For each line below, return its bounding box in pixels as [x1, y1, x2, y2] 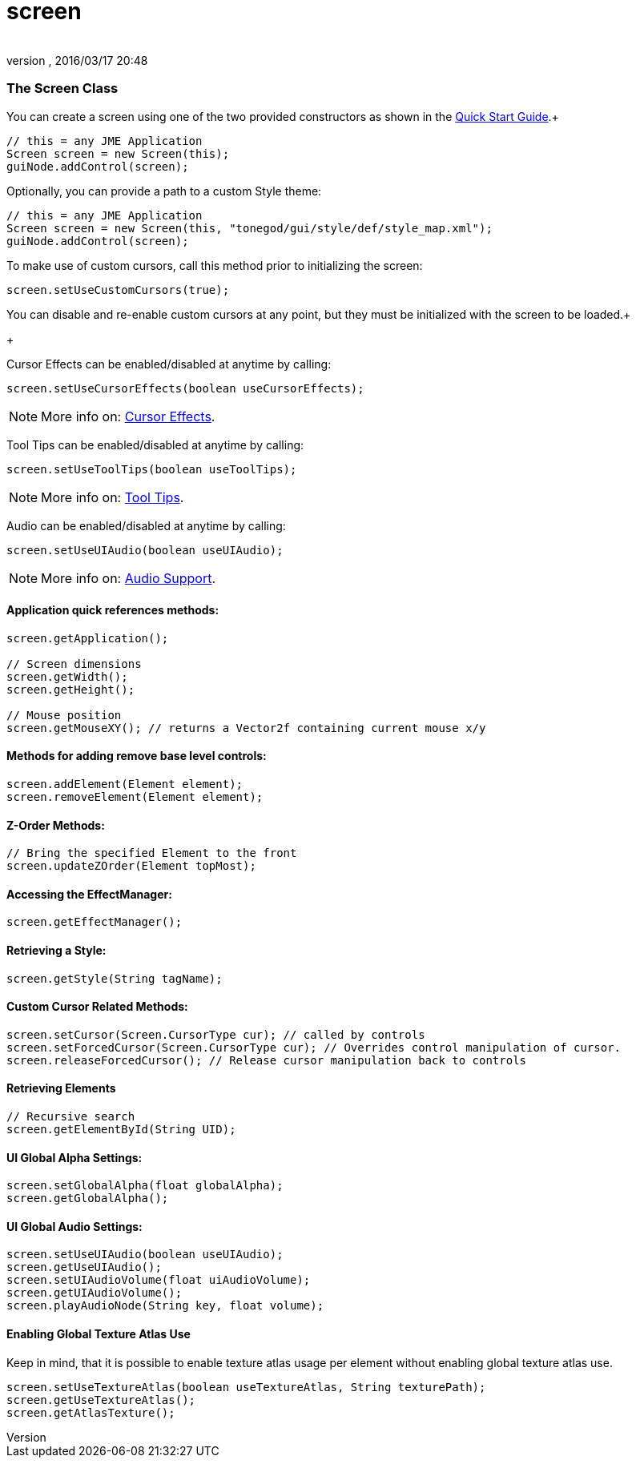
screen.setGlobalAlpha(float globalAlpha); [6, 1179, 284, 1193]
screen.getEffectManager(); [6, 915, 183, 929]
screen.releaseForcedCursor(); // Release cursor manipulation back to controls [6, 1053, 527, 1067]
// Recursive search [6, 1110, 135, 1124]
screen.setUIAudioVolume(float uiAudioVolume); [6, 1273, 311, 1287]
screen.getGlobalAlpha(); [6, 1192, 169, 1205]
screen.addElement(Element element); [6, 777, 244, 790]
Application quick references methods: [6, 603, 219, 617]
